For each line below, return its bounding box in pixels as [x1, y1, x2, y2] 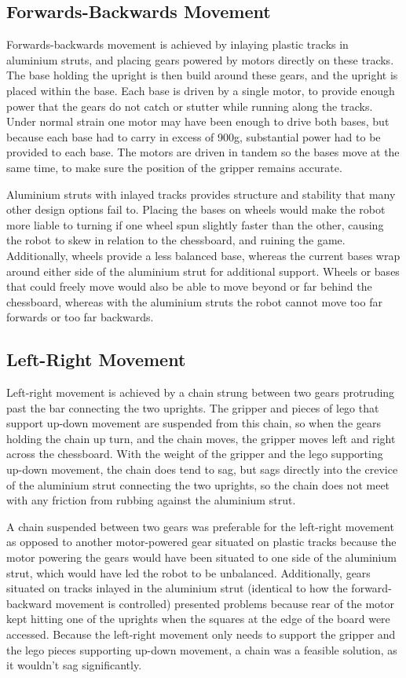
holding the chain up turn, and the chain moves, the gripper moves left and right [6, 430, 396, 446]
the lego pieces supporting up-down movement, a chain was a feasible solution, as [6, 641, 397, 658]
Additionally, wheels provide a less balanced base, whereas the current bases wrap [6, 247, 401, 263]
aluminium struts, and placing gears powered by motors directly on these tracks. [6, 51, 394, 68]
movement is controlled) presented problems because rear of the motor [55, 595, 395, 611]
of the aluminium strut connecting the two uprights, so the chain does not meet [6, 476, 390, 493]
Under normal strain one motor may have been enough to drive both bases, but [6, 113, 390, 130]
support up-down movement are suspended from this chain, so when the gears [6, 415, 381, 431]
